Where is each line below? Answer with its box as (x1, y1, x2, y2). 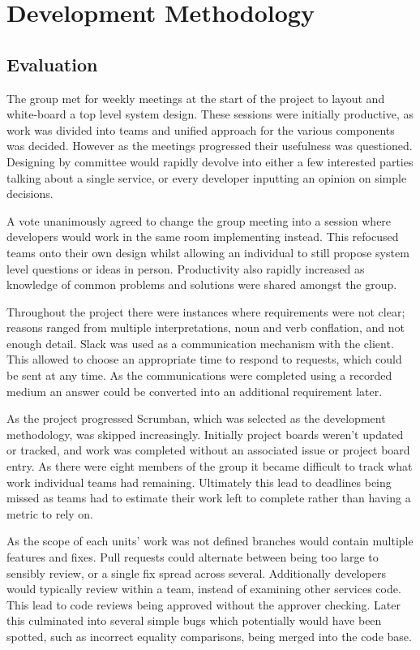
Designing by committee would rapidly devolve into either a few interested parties (6, 153, 414, 170)
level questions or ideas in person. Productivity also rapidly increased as (6, 260, 365, 277)
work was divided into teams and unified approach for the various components (6, 121, 395, 138)
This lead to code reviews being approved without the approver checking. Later (6, 596, 401, 613)
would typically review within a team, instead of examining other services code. (6, 580, 401, 597)
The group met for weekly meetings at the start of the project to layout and (6, 89, 385, 106)
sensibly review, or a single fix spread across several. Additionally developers (6, 564, 386, 581)
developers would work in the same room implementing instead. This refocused (6, 228, 399, 245)
